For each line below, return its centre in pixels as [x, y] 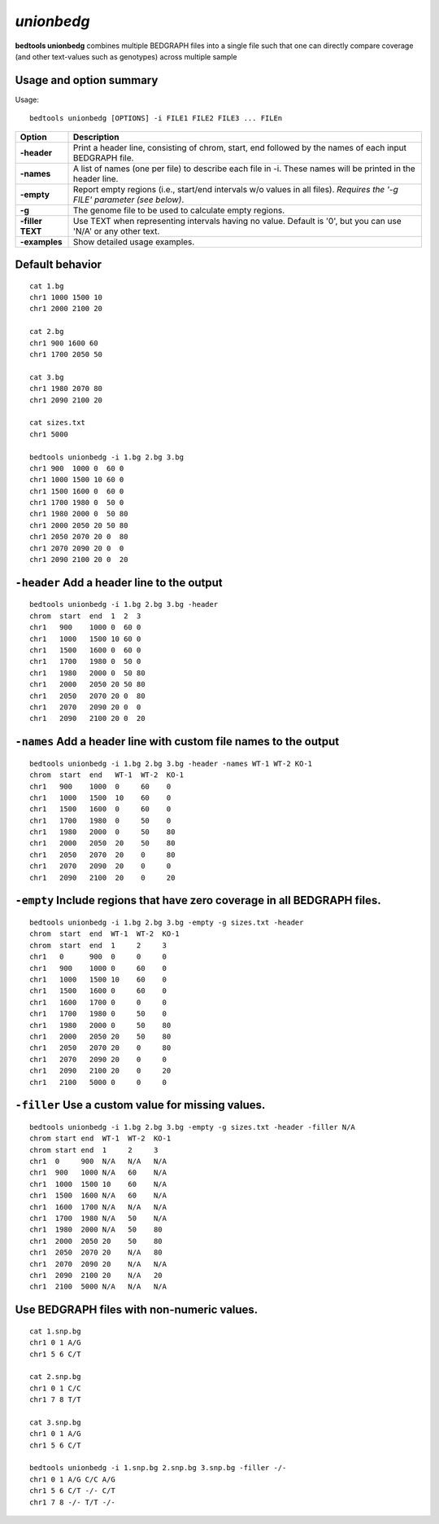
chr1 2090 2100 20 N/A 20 [96, 1275]
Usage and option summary [87, 80]
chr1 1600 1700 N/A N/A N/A [98, 1207]
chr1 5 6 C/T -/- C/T [72, 1491]
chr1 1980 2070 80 [66, 389]
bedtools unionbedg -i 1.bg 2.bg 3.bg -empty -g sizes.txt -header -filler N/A [192, 1127]
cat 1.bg [47, 286]
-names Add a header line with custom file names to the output [177, 742]
